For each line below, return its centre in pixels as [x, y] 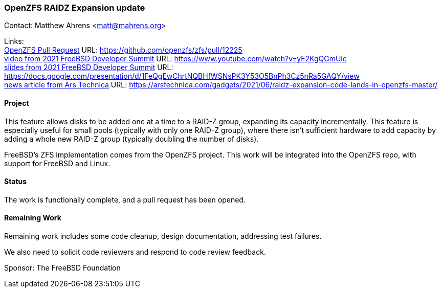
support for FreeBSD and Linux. [57, 163]
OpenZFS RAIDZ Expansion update [75, 8]
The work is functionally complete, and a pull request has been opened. [125, 199]
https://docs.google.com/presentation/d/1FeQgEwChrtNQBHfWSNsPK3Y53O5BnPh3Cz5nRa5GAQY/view [182, 76]
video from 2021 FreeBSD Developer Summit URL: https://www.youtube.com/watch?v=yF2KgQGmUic [175, 59]
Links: [14, 41]
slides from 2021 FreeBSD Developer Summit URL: [89, 68]
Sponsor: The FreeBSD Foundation [62, 268]
